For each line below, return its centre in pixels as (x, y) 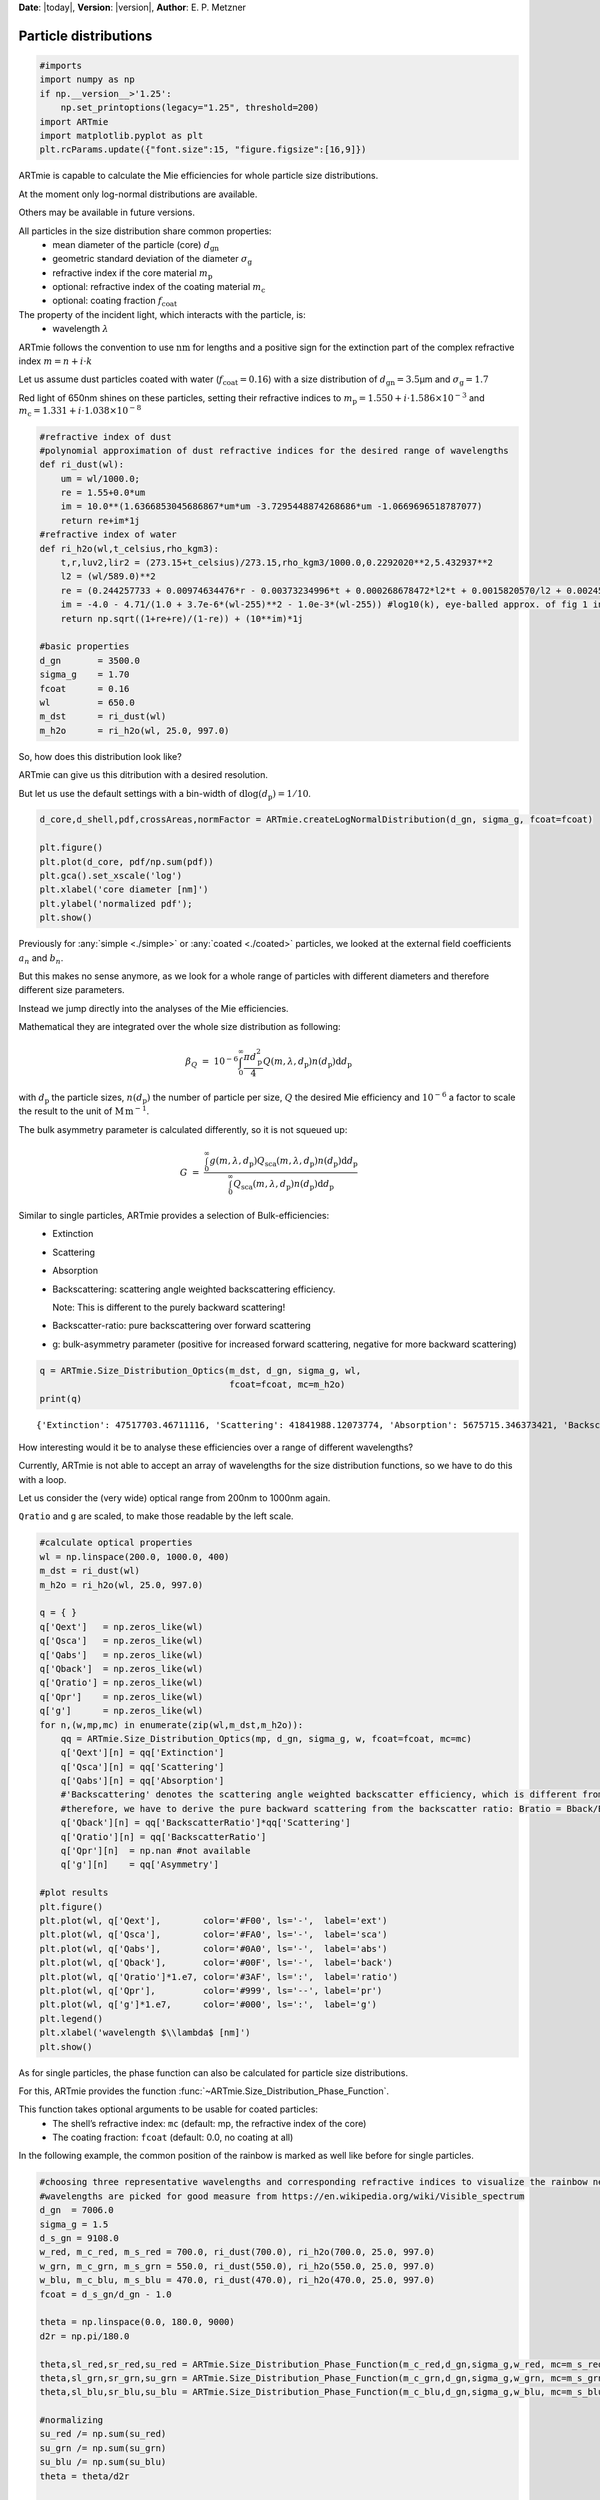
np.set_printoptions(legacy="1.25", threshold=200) (190, 108)
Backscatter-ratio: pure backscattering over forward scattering (182, 1326)
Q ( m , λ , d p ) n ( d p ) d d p (307, 1063)
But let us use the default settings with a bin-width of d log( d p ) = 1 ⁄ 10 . (165, 794)
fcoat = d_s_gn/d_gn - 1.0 (105, 2294)
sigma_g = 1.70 (84, 674)
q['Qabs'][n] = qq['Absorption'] (142, 1781)
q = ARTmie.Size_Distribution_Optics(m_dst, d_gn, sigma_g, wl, (200, 1370)
